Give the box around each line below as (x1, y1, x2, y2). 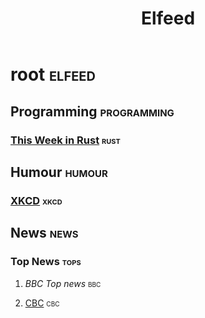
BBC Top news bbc (24, 277, 102, 289)
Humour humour (10, 163, 108, 181)
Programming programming (10, 103, 175, 120)
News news (10, 225, 79, 242)
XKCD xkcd (10, 193, 63, 207)
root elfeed (10, 63, 96, 86)
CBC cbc (24, 297, 60, 309)
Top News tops (10, 255, 82, 269)
